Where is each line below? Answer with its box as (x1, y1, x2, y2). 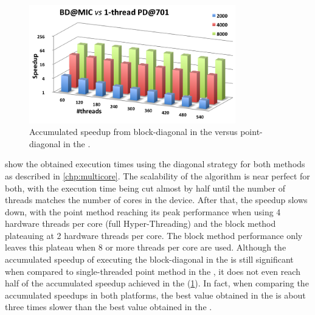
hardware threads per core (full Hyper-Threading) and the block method (5, 217, 276, 230)
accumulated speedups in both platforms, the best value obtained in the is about (5, 288, 306, 301)
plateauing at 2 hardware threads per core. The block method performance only (5, 229, 303, 241)
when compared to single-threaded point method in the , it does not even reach (5, 265, 300, 277)
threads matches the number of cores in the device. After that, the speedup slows (5, 193, 308, 206)
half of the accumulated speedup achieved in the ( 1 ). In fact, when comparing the (5, 277, 309, 289)
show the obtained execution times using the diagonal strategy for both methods (5, 157, 305, 170)
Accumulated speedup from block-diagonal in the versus (29, 125, 238, 138)
